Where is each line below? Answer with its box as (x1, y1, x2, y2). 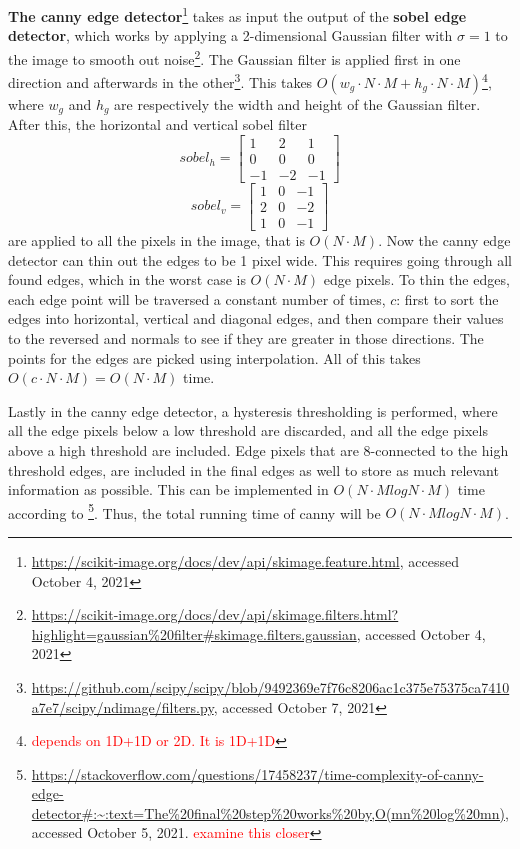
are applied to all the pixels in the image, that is (8, 229, 305, 250)
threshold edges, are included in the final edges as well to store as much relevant (8, 459, 499, 480)
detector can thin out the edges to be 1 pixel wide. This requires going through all (8, 249, 512, 270)
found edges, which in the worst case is (8, 269, 246, 290)
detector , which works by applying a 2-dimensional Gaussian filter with (8, 25, 453, 46)
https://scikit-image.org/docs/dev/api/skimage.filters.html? (31, 604, 399, 625)
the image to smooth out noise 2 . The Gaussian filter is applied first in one (8, 45, 461, 69)
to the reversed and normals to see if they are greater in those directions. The (8, 327, 484, 348)
